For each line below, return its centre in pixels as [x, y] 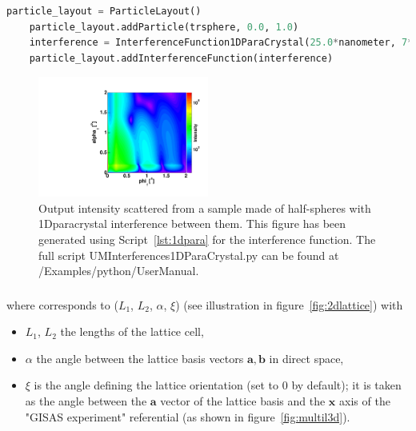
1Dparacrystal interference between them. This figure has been [192, 223]
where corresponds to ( [62, 304]
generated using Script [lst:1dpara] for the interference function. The [207, 239]
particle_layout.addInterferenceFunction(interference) [181, 58]
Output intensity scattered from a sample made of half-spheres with [205, 208]
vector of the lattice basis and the [243, 401]
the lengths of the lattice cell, [132, 331]
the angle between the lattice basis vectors [140, 358]
